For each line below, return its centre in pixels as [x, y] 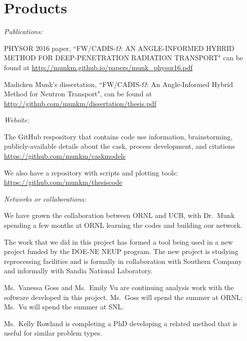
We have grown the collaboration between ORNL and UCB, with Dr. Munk [119, 215]
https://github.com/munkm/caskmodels [65, 156]
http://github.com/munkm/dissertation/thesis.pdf [80, 103]
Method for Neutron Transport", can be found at [78, 94]
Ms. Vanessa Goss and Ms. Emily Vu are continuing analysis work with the [119, 287]
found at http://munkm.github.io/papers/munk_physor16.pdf [98, 67]
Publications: [23, 31]
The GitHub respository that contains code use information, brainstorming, [118, 136]
